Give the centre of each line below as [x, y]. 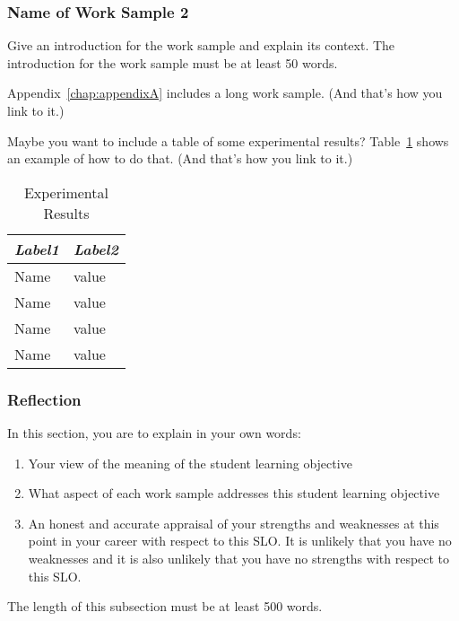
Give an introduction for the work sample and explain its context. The [201, 45]
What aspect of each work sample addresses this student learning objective [234, 493]
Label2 [95, 249]
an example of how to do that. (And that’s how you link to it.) [180, 158]
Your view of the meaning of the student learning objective [190, 463]
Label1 [37, 249]
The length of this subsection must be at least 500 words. [165, 606]
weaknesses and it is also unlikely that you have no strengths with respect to [239, 558]
